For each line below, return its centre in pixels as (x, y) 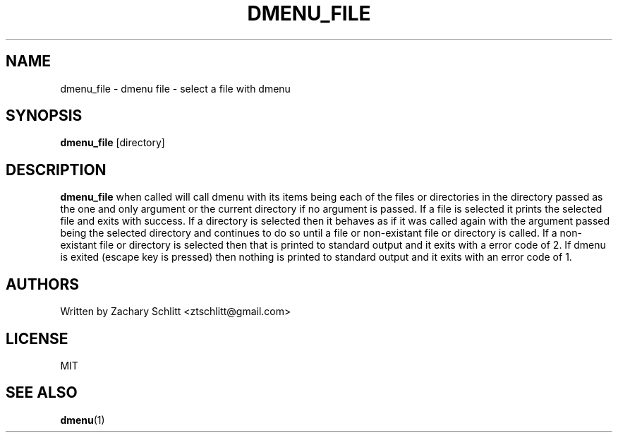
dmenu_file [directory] (113, 143)
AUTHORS (43, 284)
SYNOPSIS (44, 116)
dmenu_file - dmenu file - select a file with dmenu (175, 88)
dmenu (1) (83, 420)
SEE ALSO (42, 393)
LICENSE (37, 338)
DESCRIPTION (56, 170)
